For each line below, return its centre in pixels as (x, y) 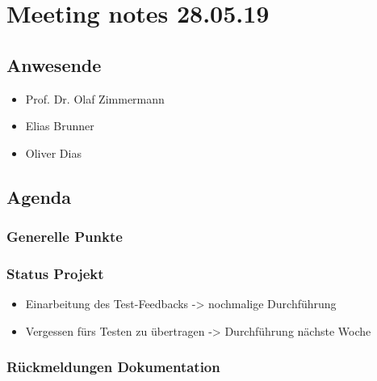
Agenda (39, 196)
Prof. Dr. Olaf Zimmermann (95, 98)
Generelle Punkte (65, 237)
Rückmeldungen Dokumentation (113, 367)
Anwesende (54, 64)
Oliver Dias (53, 152)
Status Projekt (55, 273)
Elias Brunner (60, 126)
